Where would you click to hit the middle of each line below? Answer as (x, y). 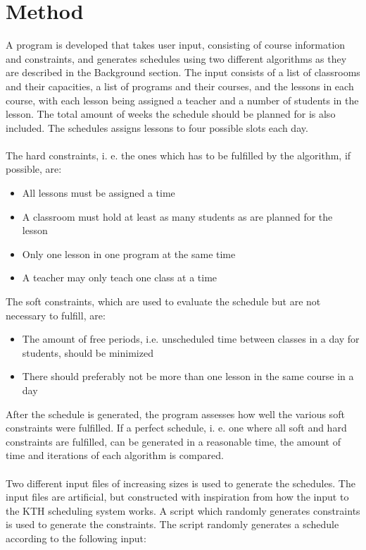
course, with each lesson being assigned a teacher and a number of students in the (182, 100)
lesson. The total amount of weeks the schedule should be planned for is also (171, 114)
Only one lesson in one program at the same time (129, 253)
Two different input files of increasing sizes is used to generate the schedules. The (181, 483)
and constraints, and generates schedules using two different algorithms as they (176, 58)
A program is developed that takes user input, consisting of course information (176, 45)
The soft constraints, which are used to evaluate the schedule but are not (163, 301)
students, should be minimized (88, 352)
